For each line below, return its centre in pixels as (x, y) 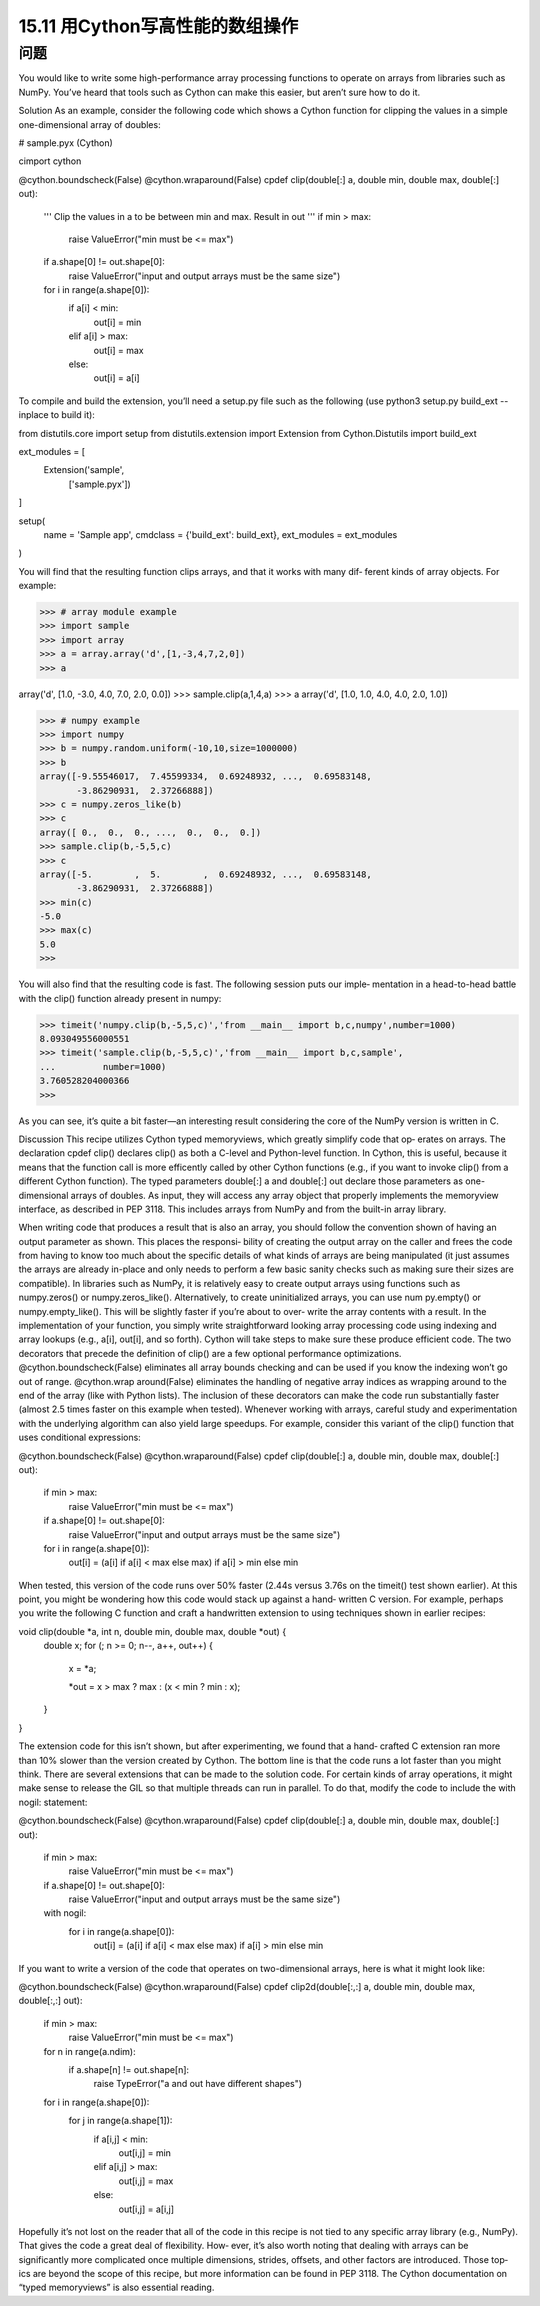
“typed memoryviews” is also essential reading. (116, 2287)
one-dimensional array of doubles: (89, 124)
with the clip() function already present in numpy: (120, 998)
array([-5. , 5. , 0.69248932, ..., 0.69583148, (205, 874)
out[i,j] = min (145, 2152)
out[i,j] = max (146, 2181)
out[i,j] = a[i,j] (146, 2209)
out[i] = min (117, 322)
